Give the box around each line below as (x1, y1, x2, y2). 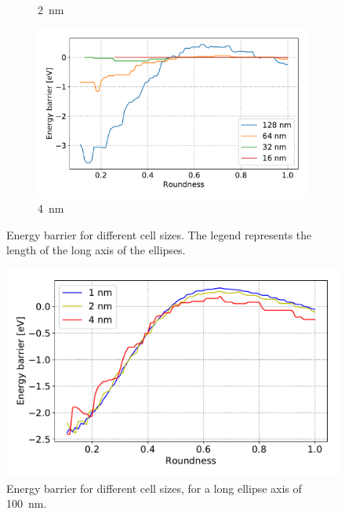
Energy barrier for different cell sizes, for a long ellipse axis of (6, 479, 302, 496)
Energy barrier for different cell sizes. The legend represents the (6, 226, 312, 242)
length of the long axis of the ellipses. (6, 242, 186, 258)
